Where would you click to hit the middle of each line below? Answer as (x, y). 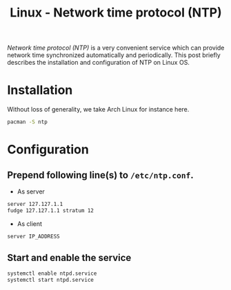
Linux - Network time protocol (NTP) (116, 13)
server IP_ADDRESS (33, 236)
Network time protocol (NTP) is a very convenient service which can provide (116, 48)
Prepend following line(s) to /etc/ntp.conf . (101, 175)
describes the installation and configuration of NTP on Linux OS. (98, 63)
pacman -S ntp (28, 122)
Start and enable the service (69, 258)
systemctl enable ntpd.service (52, 273)
